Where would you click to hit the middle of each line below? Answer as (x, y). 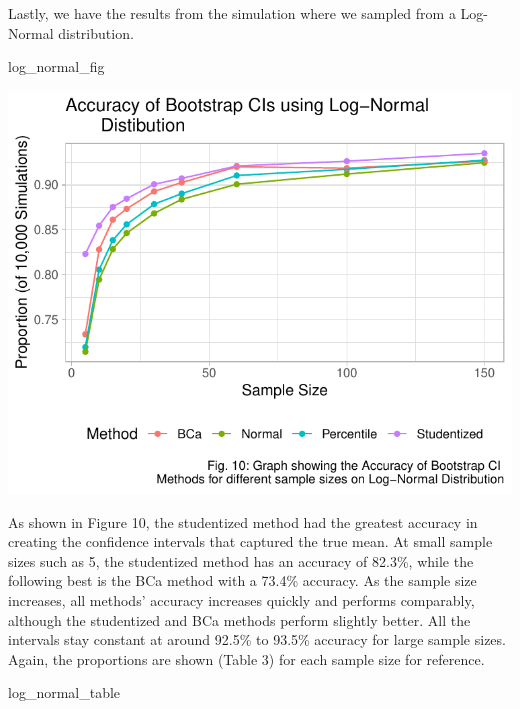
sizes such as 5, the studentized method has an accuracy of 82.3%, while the (241, 560)
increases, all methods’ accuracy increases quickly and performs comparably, (241, 599)
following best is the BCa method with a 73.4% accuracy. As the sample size (242, 580)
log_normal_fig (56, 66)
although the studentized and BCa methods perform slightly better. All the (239, 619)
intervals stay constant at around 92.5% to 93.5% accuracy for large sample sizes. (257, 639)
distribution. (96, 32)
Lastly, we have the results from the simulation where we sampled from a (232, 13)
